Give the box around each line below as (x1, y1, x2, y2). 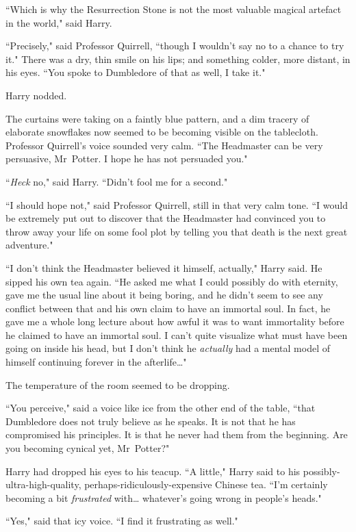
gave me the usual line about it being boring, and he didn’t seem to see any (5, 288, 323, 302)
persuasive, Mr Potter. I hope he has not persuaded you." (5, 151, 248, 166)
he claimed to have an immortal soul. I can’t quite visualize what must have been (5, 327, 348, 342)
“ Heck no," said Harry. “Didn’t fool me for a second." (5, 174, 228, 188)
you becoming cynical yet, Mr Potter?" (5, 441, 170, 455)
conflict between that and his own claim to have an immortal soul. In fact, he (5, 301, 331, 315)
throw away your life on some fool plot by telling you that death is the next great (5, 224, 348, 238)
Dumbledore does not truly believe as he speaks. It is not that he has (5, 414, 296, 428)
